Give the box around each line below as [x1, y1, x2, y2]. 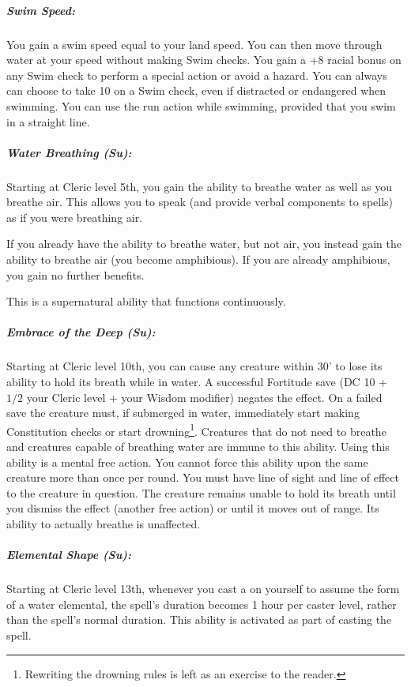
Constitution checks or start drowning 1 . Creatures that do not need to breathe [6, 420, 386, 439]
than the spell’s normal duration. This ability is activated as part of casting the [6, 611, 392, 628]
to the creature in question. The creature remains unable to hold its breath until [6, 484, 396, 501]
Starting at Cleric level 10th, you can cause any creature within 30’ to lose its [6, 358, 383, 374]
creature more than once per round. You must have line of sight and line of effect [6, 469, 399, 486]
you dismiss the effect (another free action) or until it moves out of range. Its [6, 500, 379, 516]
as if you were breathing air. [6, 208, 143, 225]
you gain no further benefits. [6, 266, 145, 283]
